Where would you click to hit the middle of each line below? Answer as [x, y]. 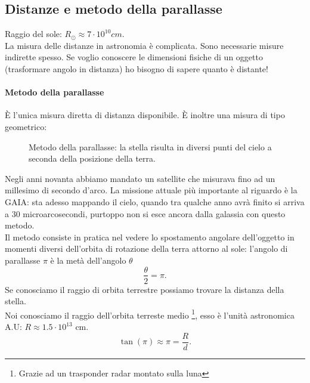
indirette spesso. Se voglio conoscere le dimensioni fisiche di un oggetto [134, 57]
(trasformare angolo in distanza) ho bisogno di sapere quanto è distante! [137, 68]
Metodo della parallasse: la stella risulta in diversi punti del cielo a [150, 146]
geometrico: [26, 126]
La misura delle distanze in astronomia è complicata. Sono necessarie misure [144, 45]
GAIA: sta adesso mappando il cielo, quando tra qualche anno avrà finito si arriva [155, 201]
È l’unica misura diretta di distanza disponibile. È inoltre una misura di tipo [145, 115]
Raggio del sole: [33, 34]
